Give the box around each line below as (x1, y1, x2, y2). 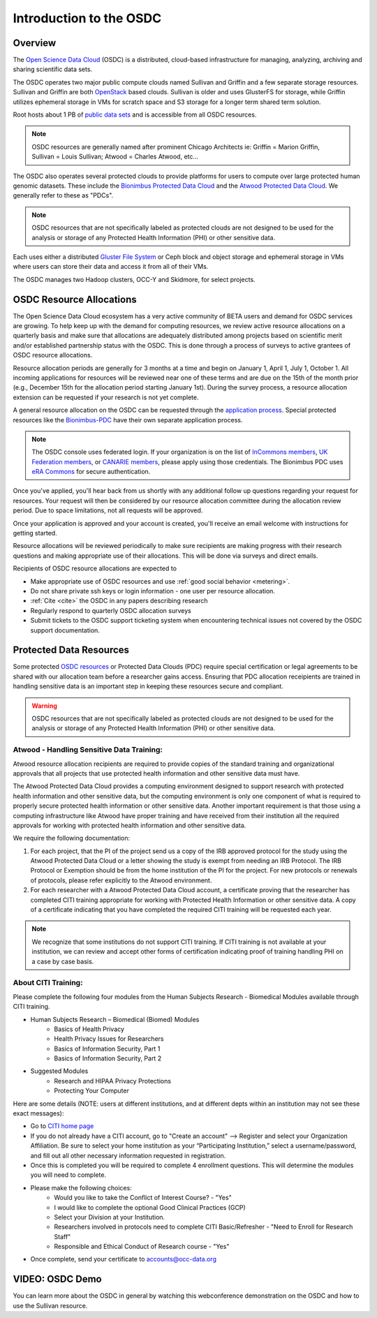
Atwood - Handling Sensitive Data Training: (13, 745, 163, 755)
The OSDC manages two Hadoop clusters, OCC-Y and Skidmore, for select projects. (13, 275, 256, 283)
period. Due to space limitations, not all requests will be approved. (13, 506, 203, 514)
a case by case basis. (31, 957, 94, 965)
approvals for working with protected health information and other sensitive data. (13, 821, 246, 829)
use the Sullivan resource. (13, 1301, 88, 1310)
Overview (13, 37, 57, 49)
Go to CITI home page (30, 1122, 94, 1130)
